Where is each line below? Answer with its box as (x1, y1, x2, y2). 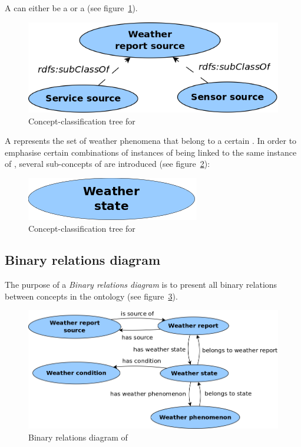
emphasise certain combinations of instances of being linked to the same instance (5, 146, 297, 158)
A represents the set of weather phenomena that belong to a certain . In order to (5, 134, 297, 147)
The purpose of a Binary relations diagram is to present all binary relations (5, 278, 277, 291)
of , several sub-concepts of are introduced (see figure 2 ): (5, 157, 210, 170)
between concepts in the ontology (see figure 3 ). (5, 290, 178, 302)
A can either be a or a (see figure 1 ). (5, 2, 138, 14)
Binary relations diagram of (28, 430, 128, 443)
